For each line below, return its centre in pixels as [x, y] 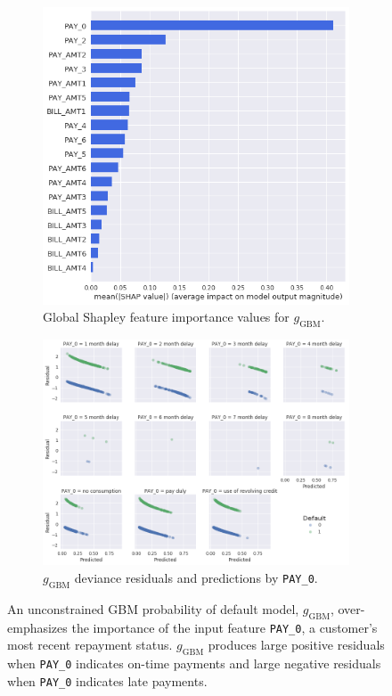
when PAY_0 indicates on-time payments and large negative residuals [194, 663]
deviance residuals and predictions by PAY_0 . [196, 577]
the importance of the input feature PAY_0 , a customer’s [225, 627]
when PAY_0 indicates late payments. [107, 680]
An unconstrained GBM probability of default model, [153, 608]
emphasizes [37, 627]
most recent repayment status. [90, 645]
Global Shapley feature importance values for [166, 317]
